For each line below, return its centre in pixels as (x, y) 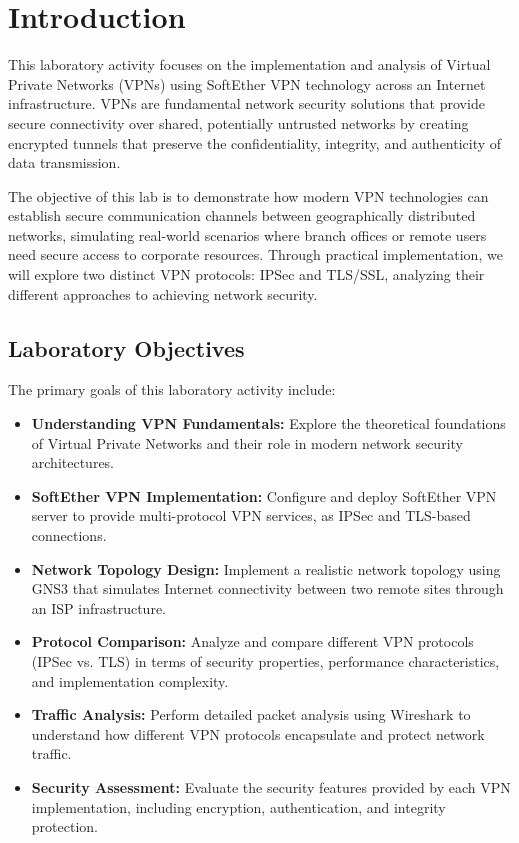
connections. (69, 535)
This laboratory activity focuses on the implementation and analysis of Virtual (249, 64)
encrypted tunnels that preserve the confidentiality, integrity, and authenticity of (255, 142)
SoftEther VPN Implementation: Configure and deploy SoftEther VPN (264, 495)
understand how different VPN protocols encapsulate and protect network (258, 733)
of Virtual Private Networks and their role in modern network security (247, 442)
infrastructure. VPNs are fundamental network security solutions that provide (246, 103)
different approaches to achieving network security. (163, 293)
